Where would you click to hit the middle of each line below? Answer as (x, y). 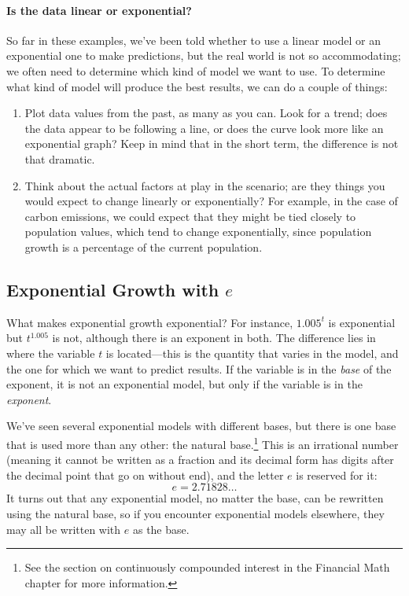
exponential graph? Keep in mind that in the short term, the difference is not (212, 143)
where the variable (51, 353)
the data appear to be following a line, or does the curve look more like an (204, 128)
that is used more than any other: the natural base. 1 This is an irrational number (203, 443)
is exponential (362, 322)
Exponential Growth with (113, 289)
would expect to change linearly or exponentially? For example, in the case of (211, 201)
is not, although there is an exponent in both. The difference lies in (214, 338)
